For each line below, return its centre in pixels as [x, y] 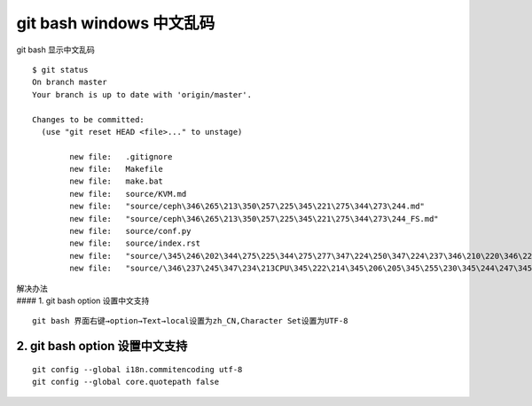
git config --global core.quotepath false [126, 382]
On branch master [70, 82]
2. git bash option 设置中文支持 [102, 346]
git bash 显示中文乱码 [55, 50]
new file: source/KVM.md [128, 194]
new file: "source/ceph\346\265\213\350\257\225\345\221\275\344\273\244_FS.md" [254, 219]
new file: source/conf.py [130, 231]
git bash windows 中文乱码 [116, 23]
